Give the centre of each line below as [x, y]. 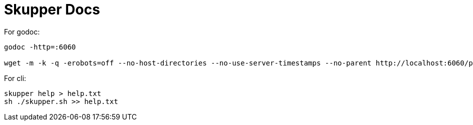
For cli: [15, 78]
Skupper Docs [52, 9]
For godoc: [22, 31]
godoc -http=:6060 [40, 47]
